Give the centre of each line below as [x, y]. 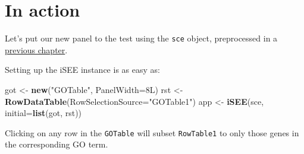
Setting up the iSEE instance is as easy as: [82, 70]
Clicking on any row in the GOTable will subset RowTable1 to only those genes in [152, 132]
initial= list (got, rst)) [43, 113]
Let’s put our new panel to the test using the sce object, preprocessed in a [141, 38]
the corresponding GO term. [57, 144]
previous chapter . [36, 49]
